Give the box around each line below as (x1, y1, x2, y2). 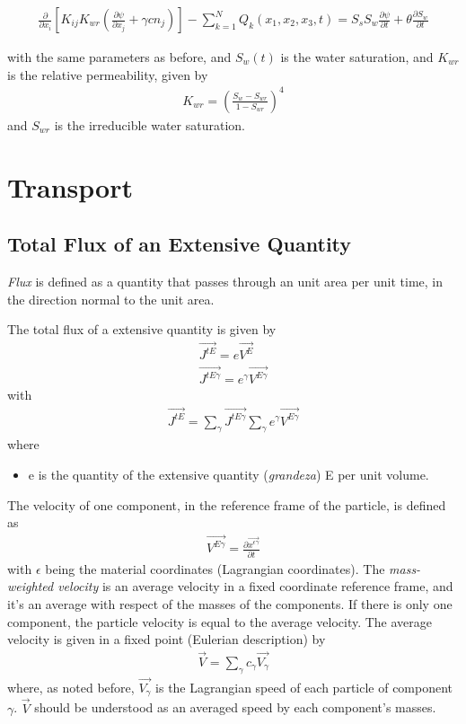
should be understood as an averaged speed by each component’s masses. (34, 698, 436, 717)
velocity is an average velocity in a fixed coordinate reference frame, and (57, 577, 453, 596)
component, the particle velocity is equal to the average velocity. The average (7, 612, 433, 631)
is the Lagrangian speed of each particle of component (155, 678, 453, 697)
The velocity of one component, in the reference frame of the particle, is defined (7, 495, 446, 514)
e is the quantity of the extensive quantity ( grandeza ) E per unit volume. (28, 464, 429, 483)
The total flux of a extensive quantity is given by (7, 320, 277, 339)
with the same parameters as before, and (7, 48, 232, 66)
